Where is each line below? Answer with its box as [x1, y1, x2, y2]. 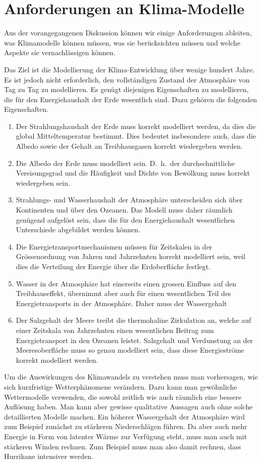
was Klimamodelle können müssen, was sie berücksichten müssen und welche [4, 37, 241, 48]
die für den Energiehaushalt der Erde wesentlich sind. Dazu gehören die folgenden [4, 94, 257, 104]
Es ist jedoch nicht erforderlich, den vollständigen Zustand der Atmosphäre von [4, 74, 250, 85]
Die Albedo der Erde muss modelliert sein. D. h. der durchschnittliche [16, 157, 235, 168]
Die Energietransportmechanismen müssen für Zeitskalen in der [16, 241, 213, 251]
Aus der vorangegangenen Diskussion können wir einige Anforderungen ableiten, [4, 27, 252, 38]
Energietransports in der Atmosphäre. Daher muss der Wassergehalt [16, 298, 227, 308]
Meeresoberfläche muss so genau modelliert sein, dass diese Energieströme [16, 345, 244, 355]
